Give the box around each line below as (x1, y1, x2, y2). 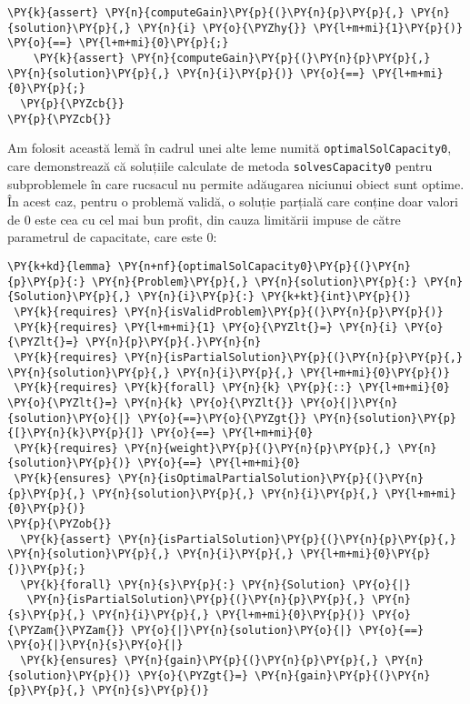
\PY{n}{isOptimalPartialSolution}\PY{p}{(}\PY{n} (117, 472, 425, 486)
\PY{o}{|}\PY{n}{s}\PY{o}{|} (7, 639, 184, 652)
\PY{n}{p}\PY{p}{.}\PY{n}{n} (85, 336, 262, 349)
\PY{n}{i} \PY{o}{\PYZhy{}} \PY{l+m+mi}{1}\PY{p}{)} (137, 21, 464, 35)
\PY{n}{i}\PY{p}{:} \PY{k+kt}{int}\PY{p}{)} (137, 290, 411, 304)
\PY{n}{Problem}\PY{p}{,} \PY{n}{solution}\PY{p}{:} (92, 275, 418, 288)
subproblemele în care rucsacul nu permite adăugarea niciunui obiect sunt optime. (7, 174, 465, 193)
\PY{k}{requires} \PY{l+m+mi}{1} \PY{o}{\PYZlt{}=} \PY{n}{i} (14, 320, 398, 334)
